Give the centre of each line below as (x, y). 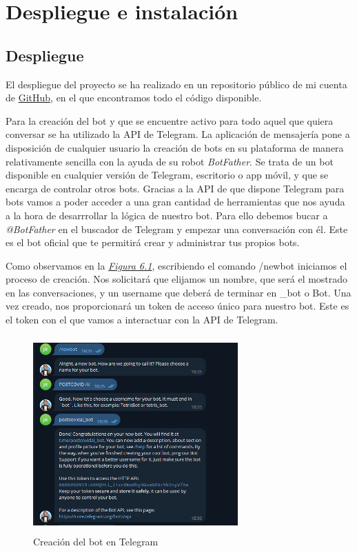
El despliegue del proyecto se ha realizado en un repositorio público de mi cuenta (176, 84)
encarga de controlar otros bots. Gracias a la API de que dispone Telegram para (175, 188)
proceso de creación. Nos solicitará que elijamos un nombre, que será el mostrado (177, 279)
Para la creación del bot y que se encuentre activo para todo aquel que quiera (170, 120)
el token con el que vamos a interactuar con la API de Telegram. (142, 320)
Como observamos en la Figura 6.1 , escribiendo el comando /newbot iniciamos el (176, 265)
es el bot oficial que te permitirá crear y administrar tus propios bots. (153, 242)
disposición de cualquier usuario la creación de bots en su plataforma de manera (175, 147)
